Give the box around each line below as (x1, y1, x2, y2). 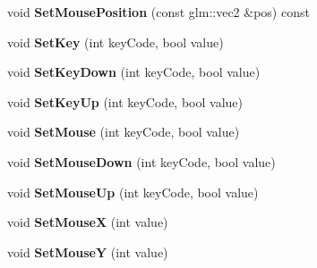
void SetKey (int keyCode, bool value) (7, 32, 224, 51)
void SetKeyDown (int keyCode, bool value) (7, 63, 261, 81)
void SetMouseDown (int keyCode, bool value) (7, 152, 276, 171)
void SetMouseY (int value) (7, 242, 168, 261)
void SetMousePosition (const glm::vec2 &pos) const (7, 3, 310, 21)
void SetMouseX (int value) (7, 213, 168, 231)
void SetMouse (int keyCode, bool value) (7, 122, 240, 141)
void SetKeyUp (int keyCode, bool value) (7, 92, 243, 111)
